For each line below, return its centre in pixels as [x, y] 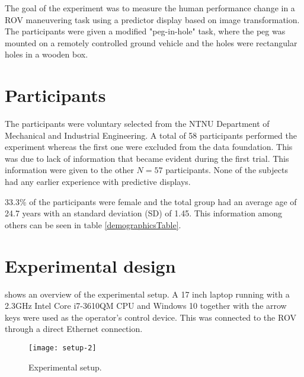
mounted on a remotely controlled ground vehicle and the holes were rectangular [151, 42]
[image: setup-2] [63, 348]
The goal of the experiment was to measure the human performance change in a [150, 8]
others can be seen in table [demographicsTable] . [93, 224]
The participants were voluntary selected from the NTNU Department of [137, 124]
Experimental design [90, 265]
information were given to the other [69, 170]
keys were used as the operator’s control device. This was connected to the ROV [151, 317]
